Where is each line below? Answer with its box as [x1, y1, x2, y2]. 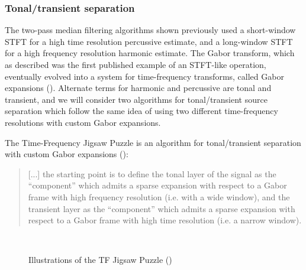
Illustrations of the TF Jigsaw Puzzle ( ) [28, 253, 172, 266]
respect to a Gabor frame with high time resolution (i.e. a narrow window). [28, 214, 302, 226]
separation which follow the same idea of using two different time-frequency [5, 105, 278, 117]
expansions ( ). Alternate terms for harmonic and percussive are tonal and [5, 82, 272, 94]
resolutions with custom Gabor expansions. [5, 116, 161, 128]
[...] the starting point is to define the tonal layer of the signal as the [28, 167, 276, 180]
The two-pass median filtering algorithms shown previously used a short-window [5, 24, 296, 36]
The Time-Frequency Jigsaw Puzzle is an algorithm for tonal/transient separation [5, 136, 301, 148]
